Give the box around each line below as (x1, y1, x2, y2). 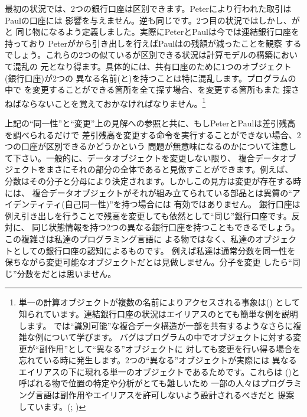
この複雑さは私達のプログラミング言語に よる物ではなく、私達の (5, 232, 256, 245)
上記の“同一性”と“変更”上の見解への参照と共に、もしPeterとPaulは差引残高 (5, 117, 296, 129)
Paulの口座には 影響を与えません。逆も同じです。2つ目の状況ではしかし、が (5, 14, 300, 26)
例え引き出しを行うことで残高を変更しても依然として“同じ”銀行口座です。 (5, 209, 292, 221)
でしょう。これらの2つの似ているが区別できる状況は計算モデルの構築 (5, 48, 273, 61)
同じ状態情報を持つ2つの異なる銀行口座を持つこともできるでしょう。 (32, 221, 300, 233)
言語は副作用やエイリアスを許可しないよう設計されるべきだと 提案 (35, 389, 295, 401)
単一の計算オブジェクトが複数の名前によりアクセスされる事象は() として (18, 296, 300, 308)
